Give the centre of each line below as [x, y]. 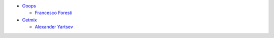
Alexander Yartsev [54, 27]
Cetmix [30, 19]
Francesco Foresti [54, 13]
